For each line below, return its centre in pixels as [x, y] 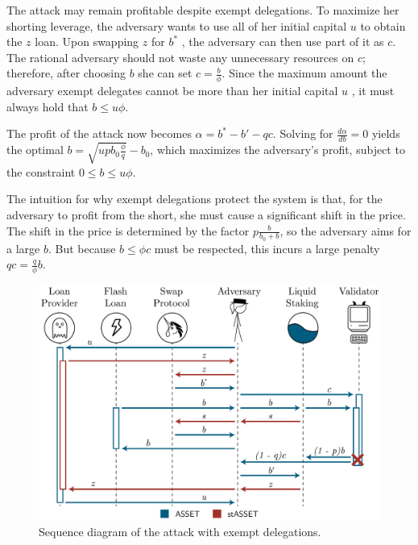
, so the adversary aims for [346, 230]
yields [386, 133]
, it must [373, 91]
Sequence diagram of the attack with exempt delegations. [180, 531]
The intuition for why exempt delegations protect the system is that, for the [195, 199]
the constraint [41, 171]
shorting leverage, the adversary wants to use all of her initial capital [177, 25]
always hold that [48, 106]
